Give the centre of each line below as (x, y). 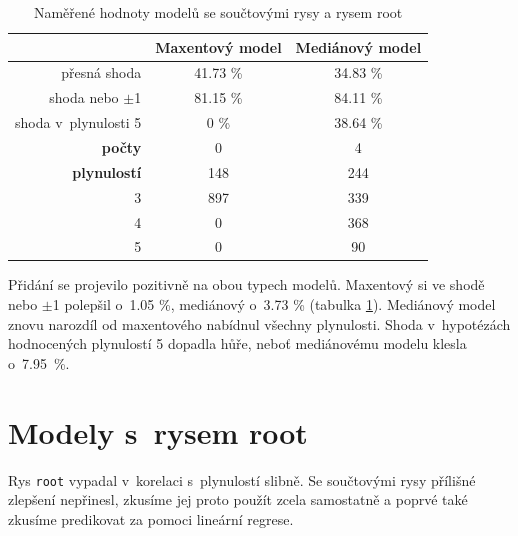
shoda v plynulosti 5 (78, 122)
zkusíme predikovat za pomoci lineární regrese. (151, 518)
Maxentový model (218, 46)
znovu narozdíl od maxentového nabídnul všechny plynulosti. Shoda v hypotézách (259, 323)
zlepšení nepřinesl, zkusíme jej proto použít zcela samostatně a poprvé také (238, 499)
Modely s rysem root (158, 431)
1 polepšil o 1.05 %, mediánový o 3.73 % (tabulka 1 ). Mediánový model (274, 304)
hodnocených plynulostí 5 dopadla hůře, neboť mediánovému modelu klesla (237, 343)
